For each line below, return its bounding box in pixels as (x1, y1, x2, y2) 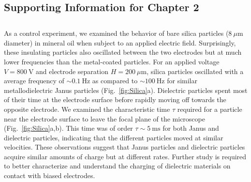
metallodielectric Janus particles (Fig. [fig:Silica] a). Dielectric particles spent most (4, 85, 248, 95)
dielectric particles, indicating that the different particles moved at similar (4, 132, 223, 142)
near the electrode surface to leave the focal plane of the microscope (4, 113, 205, 123)
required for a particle (177, 104, 242, 114)
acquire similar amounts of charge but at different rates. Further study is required (4, 151, 247, 161)
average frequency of (4, 76, 64, 86)
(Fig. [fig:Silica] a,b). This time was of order (4, 123, 133, 133)
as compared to (92, 76, 138, 86)
